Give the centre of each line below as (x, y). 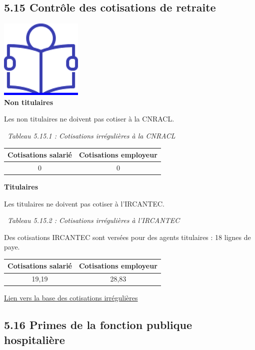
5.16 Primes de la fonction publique (98, 325)
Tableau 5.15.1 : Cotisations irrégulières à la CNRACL (91, 135)
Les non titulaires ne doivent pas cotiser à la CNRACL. (89, 119)
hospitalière (34, 339)
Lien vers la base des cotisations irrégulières (71, 298)
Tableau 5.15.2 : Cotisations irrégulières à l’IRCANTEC (94, 220)
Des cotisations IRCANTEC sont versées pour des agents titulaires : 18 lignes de (127, 237)
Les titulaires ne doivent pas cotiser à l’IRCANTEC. (84, 203)
